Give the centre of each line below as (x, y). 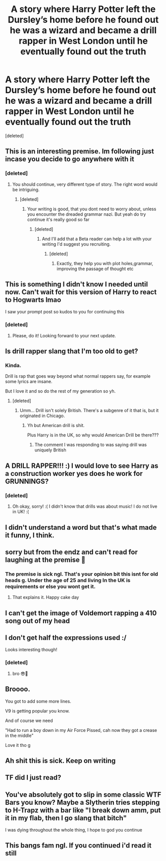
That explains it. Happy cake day (46, 597)
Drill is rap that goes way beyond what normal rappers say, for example (78, 376)
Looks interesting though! (31, 650)
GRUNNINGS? (27, 481)
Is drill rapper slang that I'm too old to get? (72, 352)
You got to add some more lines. (38, 701)
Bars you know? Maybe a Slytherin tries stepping (83, 802)
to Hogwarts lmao (33, 300)
